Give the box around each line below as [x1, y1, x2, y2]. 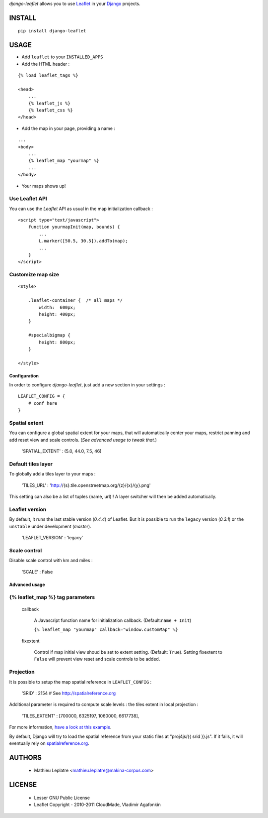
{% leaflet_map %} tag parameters [9, 594, 95, 601]
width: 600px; [39, 304, 76, 310]
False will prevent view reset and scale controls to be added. [34, 656, 160, 662]
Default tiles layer [9, 461, 53, 467]
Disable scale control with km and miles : [9, 558, 93, 564]
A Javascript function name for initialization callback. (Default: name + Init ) [34, 617, 192, 623]
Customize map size [9, 271, 60, 278]
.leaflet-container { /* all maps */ [28, 298, 123, 303]
